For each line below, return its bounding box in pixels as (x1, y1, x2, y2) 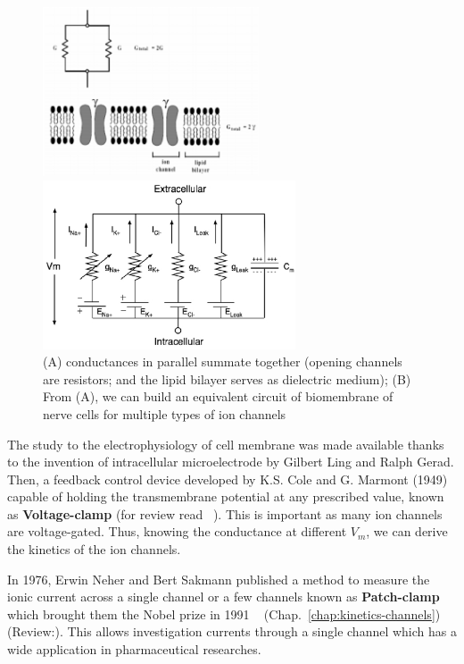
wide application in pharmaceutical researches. (7, 640, 261, 659)
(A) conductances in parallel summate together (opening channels (43, 352, 402, 371)
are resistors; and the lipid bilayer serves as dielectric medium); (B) (43, 369, 411, 388)
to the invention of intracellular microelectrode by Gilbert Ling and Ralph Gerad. (7, 452, 454, 471)
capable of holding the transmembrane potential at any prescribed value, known (7, 487, 444, 506)
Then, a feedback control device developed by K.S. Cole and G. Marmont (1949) (7, 469, 448, 488)
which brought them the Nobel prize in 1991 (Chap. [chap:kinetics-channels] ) (7, 604, 441, 623)
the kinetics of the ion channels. (7, 540, 181, 559)
